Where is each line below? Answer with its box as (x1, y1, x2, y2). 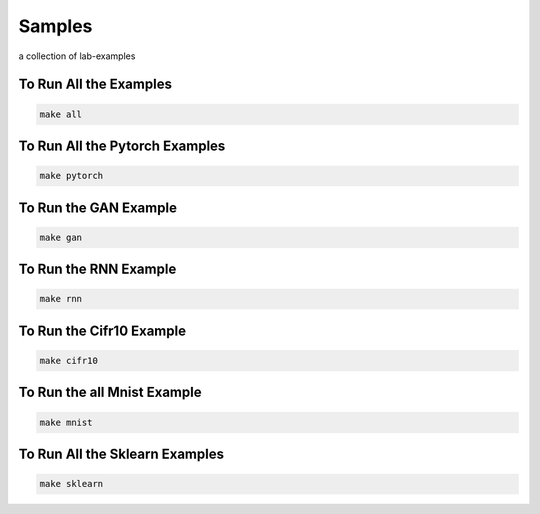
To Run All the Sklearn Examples (18, 445, 225, 462)
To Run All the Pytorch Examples (18, 137, 226, 154)
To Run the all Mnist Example (18, 384, 202, 401)
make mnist (39, 416, 93, 428)
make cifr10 (39, 355, 99, 366)
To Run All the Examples (18, 76, 172, 93)
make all (39, 108, 83, 120)
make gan (39, 231, 83, 243)
